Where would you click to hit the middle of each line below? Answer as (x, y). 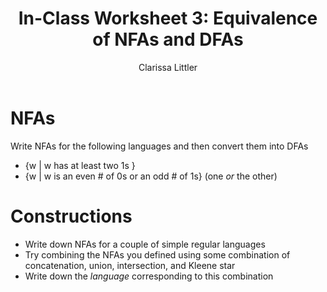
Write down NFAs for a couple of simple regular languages (145, 244)
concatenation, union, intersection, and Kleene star (130, 265)
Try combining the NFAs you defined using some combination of (157, 254)
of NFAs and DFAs (168, 39)
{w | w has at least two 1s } (80, 165)
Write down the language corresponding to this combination (149, 276)
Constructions (71, 216)
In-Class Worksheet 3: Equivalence (168, 18)
